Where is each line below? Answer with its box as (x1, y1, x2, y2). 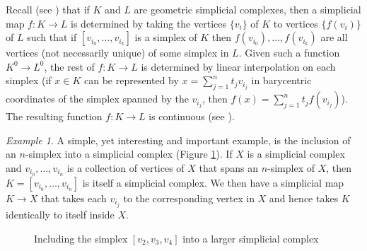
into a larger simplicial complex (182, 230, 319, 245)
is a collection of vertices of (66, 160, 185, 175)
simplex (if (6, 73, 52, 88)
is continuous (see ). (148, 109, 235, 124)
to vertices (273, 16, 318, 30)
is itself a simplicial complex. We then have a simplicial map (82, 175, 344, 189)
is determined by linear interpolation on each (141, 59, 336, 74)
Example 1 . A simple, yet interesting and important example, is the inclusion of (6, 132, 351, 147)
